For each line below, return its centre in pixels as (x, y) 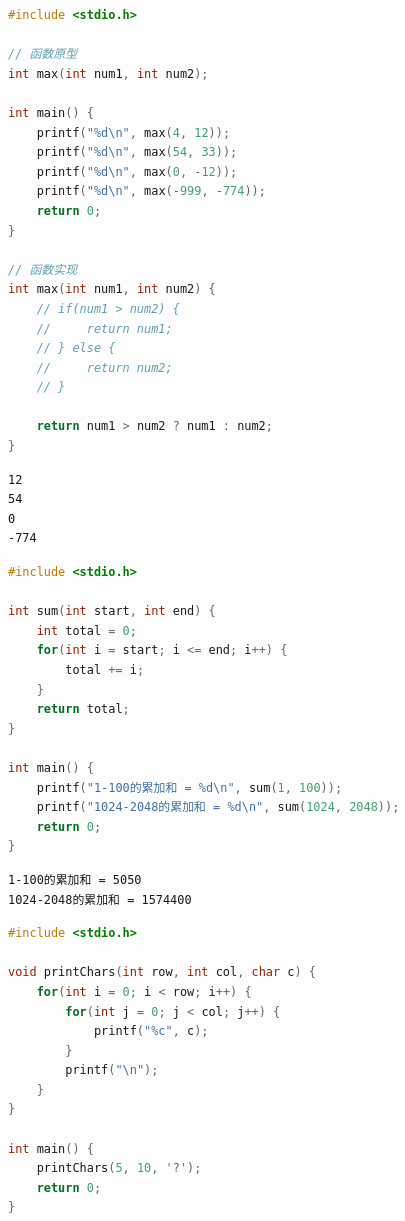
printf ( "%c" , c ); (151, 1031)
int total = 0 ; (86, 630)
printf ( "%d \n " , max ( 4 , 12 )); (133, 132)
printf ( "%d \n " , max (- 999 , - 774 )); (151, 191)
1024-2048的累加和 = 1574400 (100, 899)
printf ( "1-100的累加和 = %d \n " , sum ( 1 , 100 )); (189, 787)
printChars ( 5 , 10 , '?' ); (119, 1168)
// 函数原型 (43, 54)
